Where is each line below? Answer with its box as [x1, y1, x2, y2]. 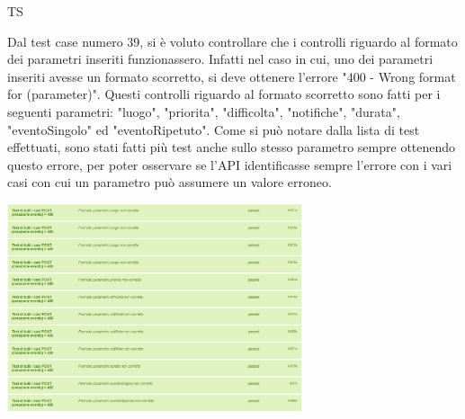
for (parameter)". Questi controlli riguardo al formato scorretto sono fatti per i [7, 85, 441, 103]
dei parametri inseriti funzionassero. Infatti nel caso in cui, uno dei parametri [7, 49, 434, 68]
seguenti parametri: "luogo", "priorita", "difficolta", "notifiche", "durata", [7, 102, 400, 120]
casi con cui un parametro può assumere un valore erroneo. [7, 173, 332, 192]
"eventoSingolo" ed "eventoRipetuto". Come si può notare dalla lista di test [7, 120, 420, 138]
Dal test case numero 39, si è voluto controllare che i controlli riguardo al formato [7, 31, 458, 50]
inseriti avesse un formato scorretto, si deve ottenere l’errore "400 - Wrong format [7, 67, 456, 85]
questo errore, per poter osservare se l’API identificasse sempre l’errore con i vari [7, 155, 452, 174]
